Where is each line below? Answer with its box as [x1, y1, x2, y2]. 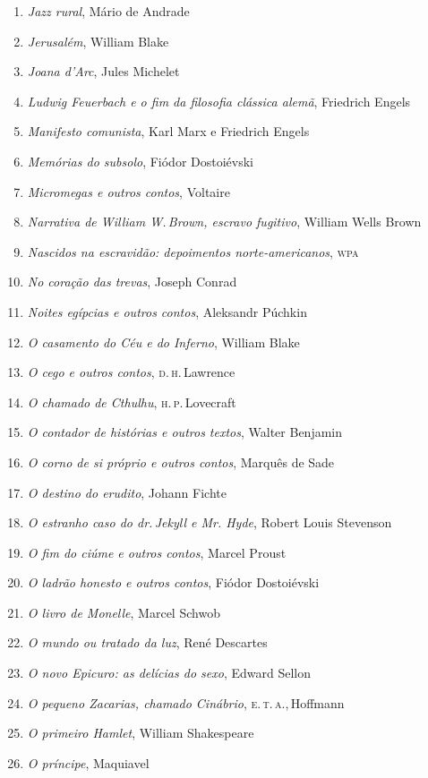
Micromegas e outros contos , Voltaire [27, 182, 230, 201]
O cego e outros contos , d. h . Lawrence [27, 363, 235, 381]
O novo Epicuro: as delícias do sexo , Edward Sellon [27, 663, 311, 682]
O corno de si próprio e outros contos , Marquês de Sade [27, 452, 335, 471]
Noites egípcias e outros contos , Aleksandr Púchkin [27, 302, 307, 321]
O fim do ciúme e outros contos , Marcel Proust [27, 543, 287, 561]
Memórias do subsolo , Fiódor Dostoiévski [27, 151, 253, 170]
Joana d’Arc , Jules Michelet [27, 62, 180, 81]
